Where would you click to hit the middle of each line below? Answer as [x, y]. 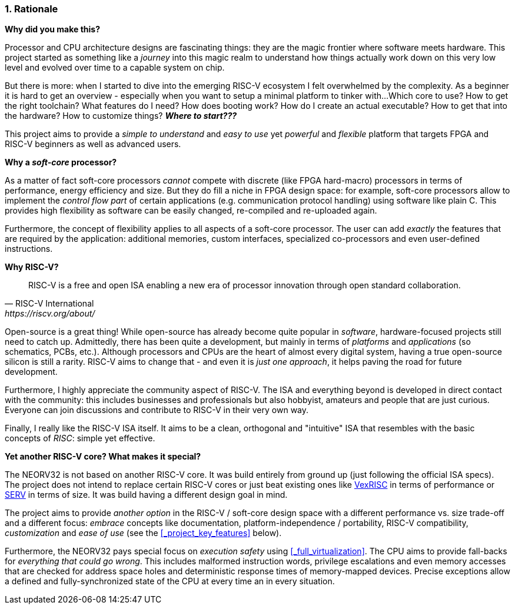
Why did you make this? [53, 29]
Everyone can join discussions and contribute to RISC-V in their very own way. [157, 410]
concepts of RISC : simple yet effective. [80, 438]
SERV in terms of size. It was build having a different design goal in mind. [146, 495]
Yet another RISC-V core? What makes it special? [103, 457]
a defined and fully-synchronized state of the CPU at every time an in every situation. [170, 581]
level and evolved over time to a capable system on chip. [115, 68]
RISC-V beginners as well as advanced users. [93, 144]
